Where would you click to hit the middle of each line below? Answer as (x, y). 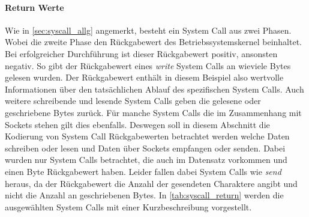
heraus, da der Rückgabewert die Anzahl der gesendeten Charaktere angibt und (151, 183)
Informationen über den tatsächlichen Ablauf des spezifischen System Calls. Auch (154, 89)
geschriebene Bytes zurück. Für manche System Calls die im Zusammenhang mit (153, 112)
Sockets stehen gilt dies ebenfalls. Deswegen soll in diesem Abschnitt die (137, 124)
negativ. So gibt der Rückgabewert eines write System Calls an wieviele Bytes (148, 65)
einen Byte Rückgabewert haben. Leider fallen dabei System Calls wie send (143, 171)
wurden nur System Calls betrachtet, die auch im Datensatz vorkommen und (146, 160)
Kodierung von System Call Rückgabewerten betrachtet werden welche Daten (147, 136)
